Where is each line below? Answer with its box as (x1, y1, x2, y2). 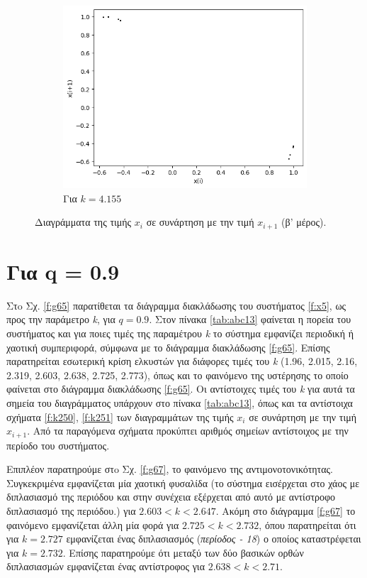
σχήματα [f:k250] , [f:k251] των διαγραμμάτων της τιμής (6, 409, 234, 424)
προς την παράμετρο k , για (6, 312, 115, 327)
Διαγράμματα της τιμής (35, 214, 132, 229)
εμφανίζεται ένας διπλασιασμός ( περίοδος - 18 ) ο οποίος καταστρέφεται (66, 531, 361, 546)
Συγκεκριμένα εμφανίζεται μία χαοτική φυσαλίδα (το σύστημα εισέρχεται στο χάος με (6, 475, 360, 490)
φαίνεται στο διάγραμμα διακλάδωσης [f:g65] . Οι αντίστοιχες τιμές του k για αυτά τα (6, 381, 355, 396)
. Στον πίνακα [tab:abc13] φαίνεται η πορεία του (149, 312, 351, 327)
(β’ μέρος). (281, 214, 327, 229)
